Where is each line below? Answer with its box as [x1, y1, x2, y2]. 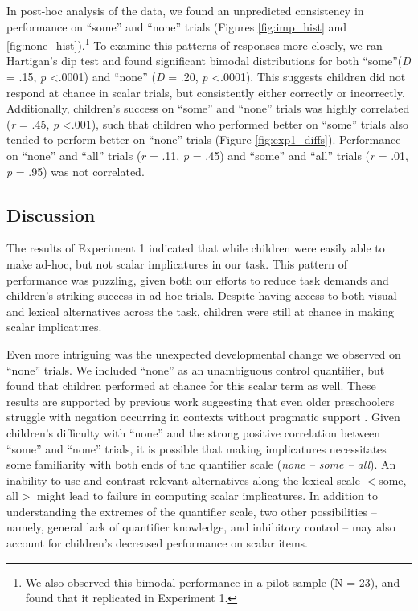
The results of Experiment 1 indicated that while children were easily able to [6, 240, 385, 256]
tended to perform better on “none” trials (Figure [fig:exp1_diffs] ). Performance [6, 131, 401, 148]
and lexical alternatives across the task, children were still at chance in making [6, 302, 394, 319]
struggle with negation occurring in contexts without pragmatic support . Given [6, 408, 400, 425]
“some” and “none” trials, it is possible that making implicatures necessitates [6, 440, 387, 457]
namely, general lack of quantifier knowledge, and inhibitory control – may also [6, 519, 395, 535]
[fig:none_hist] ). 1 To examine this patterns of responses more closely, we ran [6, 35, 383, 53]
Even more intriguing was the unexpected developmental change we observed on [6, 345, 401, 362]
